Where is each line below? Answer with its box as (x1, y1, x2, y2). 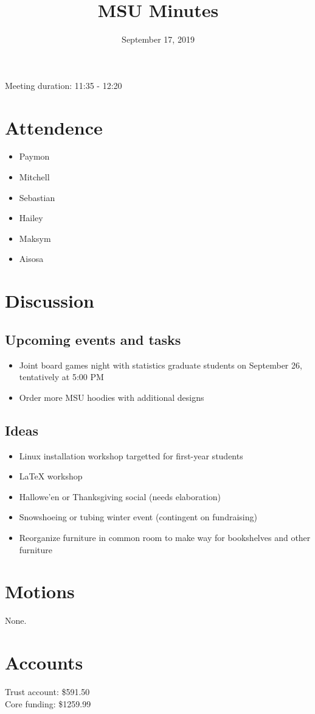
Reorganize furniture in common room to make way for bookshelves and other (19, 531, 311, 543)
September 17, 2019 (122, 33, 195, 46)
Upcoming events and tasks (5, 330, 181, 348)
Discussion (5, 288, 94, 313)
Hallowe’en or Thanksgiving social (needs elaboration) (19, 490, 221, 503)
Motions (5, 579, 75, 604)
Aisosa (19, 252, 44, 265)
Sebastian (19, 191, 55, 203)
